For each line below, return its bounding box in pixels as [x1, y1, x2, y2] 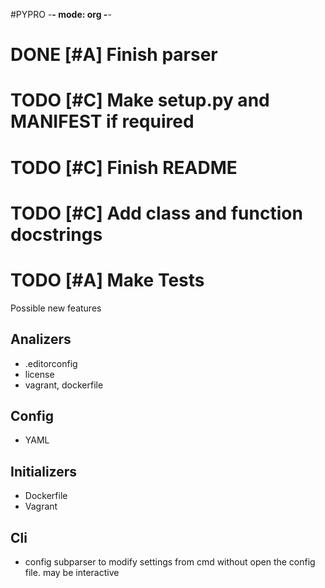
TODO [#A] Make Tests [10, 269, 205, 291]
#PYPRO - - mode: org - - [10, 9, 112, 20]
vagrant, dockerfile [24, 379, 104, 391]
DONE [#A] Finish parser [10, 44, 218, 66]
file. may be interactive [24, 566, 120, 578]
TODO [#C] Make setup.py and [10, 89, 270, 112]
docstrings [10, 223, 103, 246]
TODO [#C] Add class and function [10, 202, 303, 224]
